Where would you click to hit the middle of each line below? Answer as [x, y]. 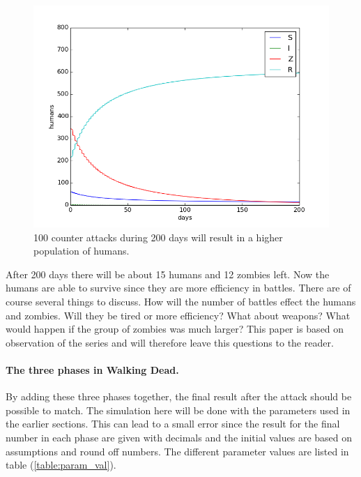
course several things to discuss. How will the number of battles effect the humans [181, 301]
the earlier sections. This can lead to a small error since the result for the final [173, 424]
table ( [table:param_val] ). [61, 465]
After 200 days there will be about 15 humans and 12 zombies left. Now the [168, 274]
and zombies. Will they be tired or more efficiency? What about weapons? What [178, 315]
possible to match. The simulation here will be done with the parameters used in [178, 410]
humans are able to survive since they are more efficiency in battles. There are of [178, 288]
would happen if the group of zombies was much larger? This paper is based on [175, 329]
